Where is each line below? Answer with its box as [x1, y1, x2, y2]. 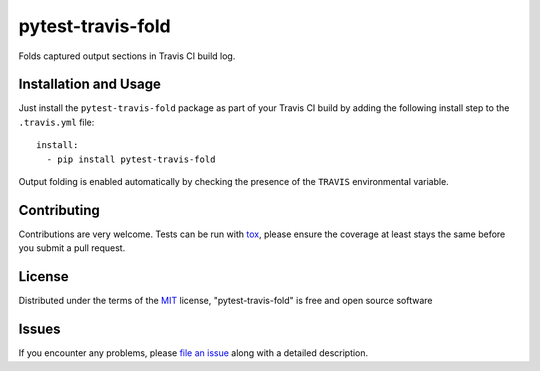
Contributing [18, 201, 100, 219]
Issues [18, 321, 61, 338]
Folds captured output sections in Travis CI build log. [18, 50, 236, 62]
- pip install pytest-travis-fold [46, 153, 216, 165]
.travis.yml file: [18, 116, 95, 128]
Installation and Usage [18, 76, 162, 93]
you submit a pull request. [18, 242, 126, 254]
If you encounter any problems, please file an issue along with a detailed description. [18, 347, 369, 359]
